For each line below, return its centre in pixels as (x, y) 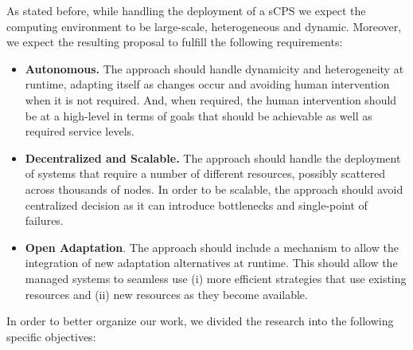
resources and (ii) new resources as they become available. (166, 294)
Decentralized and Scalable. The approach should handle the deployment (213, 157)
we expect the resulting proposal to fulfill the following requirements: (175, 42)
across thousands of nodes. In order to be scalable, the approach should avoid (214, 189)
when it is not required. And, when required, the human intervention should (211, 99)
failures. (44, 220)
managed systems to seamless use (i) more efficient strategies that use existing (216, 278)
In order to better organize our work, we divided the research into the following (200, 321)
